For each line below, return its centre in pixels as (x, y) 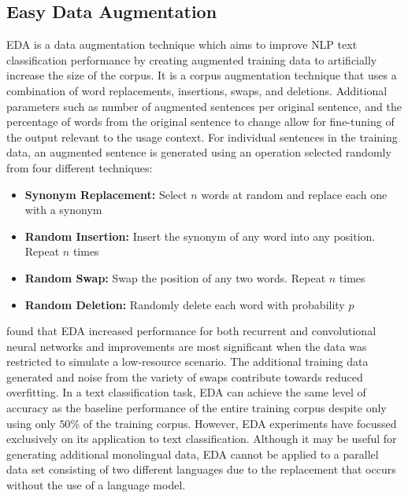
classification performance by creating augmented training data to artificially (192, 59)
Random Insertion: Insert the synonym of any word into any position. (200, 236)
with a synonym (63, 210)
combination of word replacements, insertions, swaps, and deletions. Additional (197, 90)
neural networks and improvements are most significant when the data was (187, 346)
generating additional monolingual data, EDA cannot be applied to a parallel (193, 454)
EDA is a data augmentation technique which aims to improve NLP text (182, 44)
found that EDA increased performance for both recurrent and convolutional (191, 331)
